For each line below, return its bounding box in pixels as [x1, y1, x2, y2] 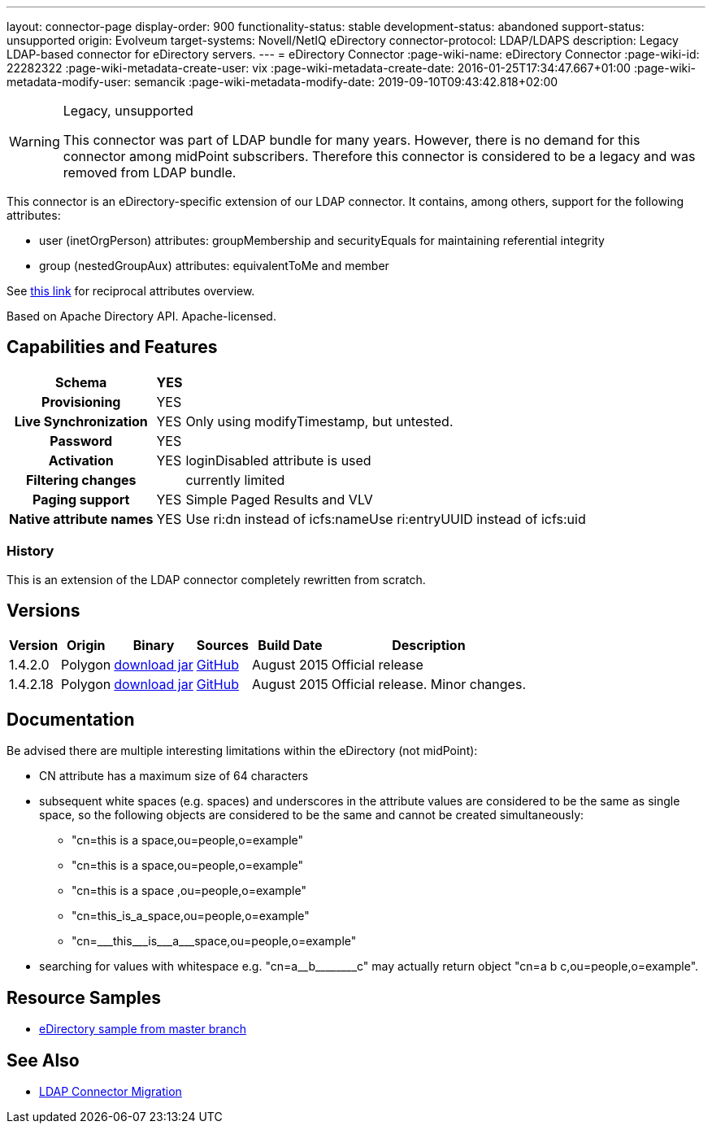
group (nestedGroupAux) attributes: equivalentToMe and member [39, 259, 389, 273]
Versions [7, 600, 80, 622]
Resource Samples [7, 987, 161, 1008]
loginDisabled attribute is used [185, 452, 371, 469]
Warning [9, 133, 60, 150]
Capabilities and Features [7, 337, 218, 358]
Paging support [33, 491, 130, 508]
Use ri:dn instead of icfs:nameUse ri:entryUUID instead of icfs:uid [185, 510, 586, 527]
